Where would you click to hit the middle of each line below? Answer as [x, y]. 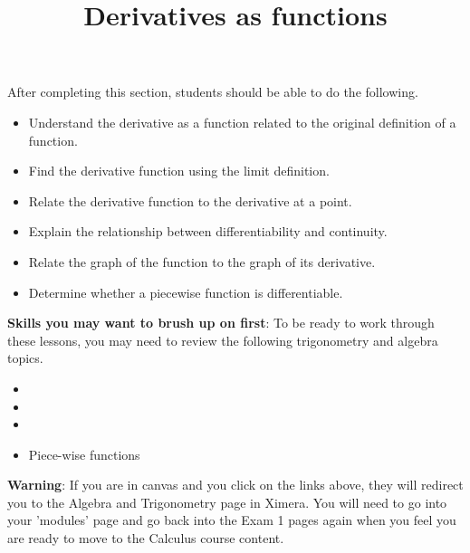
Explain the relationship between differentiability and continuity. [208, 231]
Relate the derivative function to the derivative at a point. [190, 200]
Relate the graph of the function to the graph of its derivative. [202, 261]
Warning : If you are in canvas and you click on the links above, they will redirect [235, 485]
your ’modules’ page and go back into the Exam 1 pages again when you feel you [232, 520]
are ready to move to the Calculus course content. [146, 538]
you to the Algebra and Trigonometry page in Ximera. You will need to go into [227, 502]
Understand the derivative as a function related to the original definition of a [242, 122]
